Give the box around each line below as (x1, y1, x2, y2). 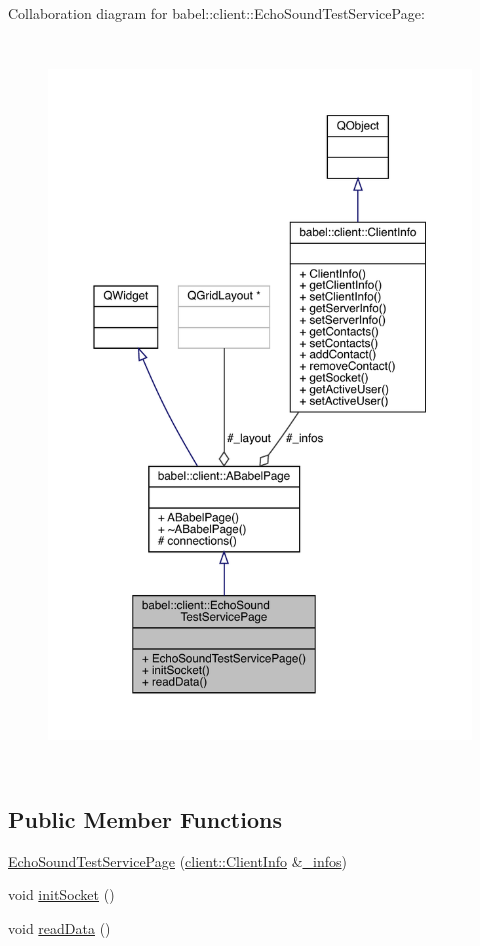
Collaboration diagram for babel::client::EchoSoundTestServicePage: (8, 3, 425, 23)
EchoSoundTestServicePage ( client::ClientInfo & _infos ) (8, 850, 347, 871)
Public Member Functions (8, 803, 282, 834)
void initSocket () (8, 884, 115, 905)
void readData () (8, 917, 111, 938)
